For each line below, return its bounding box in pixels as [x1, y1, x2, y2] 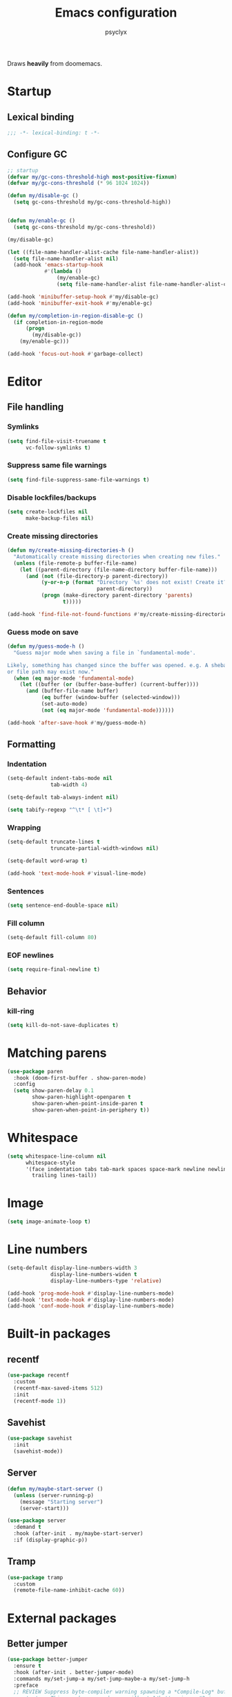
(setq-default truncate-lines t [7, 839, 100, 846]
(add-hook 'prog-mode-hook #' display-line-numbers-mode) [7, 1289, 175, 1297]
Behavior [7, 985, 47, 997]
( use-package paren [7, 1068, 64, 1075]
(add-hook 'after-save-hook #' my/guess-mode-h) [7, 719, 147, 726]
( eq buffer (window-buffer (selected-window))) [41, 694, 181, 701]
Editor [7, 374, 43, 390]
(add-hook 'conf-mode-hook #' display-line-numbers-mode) [7, 1303, 175, 1309]
